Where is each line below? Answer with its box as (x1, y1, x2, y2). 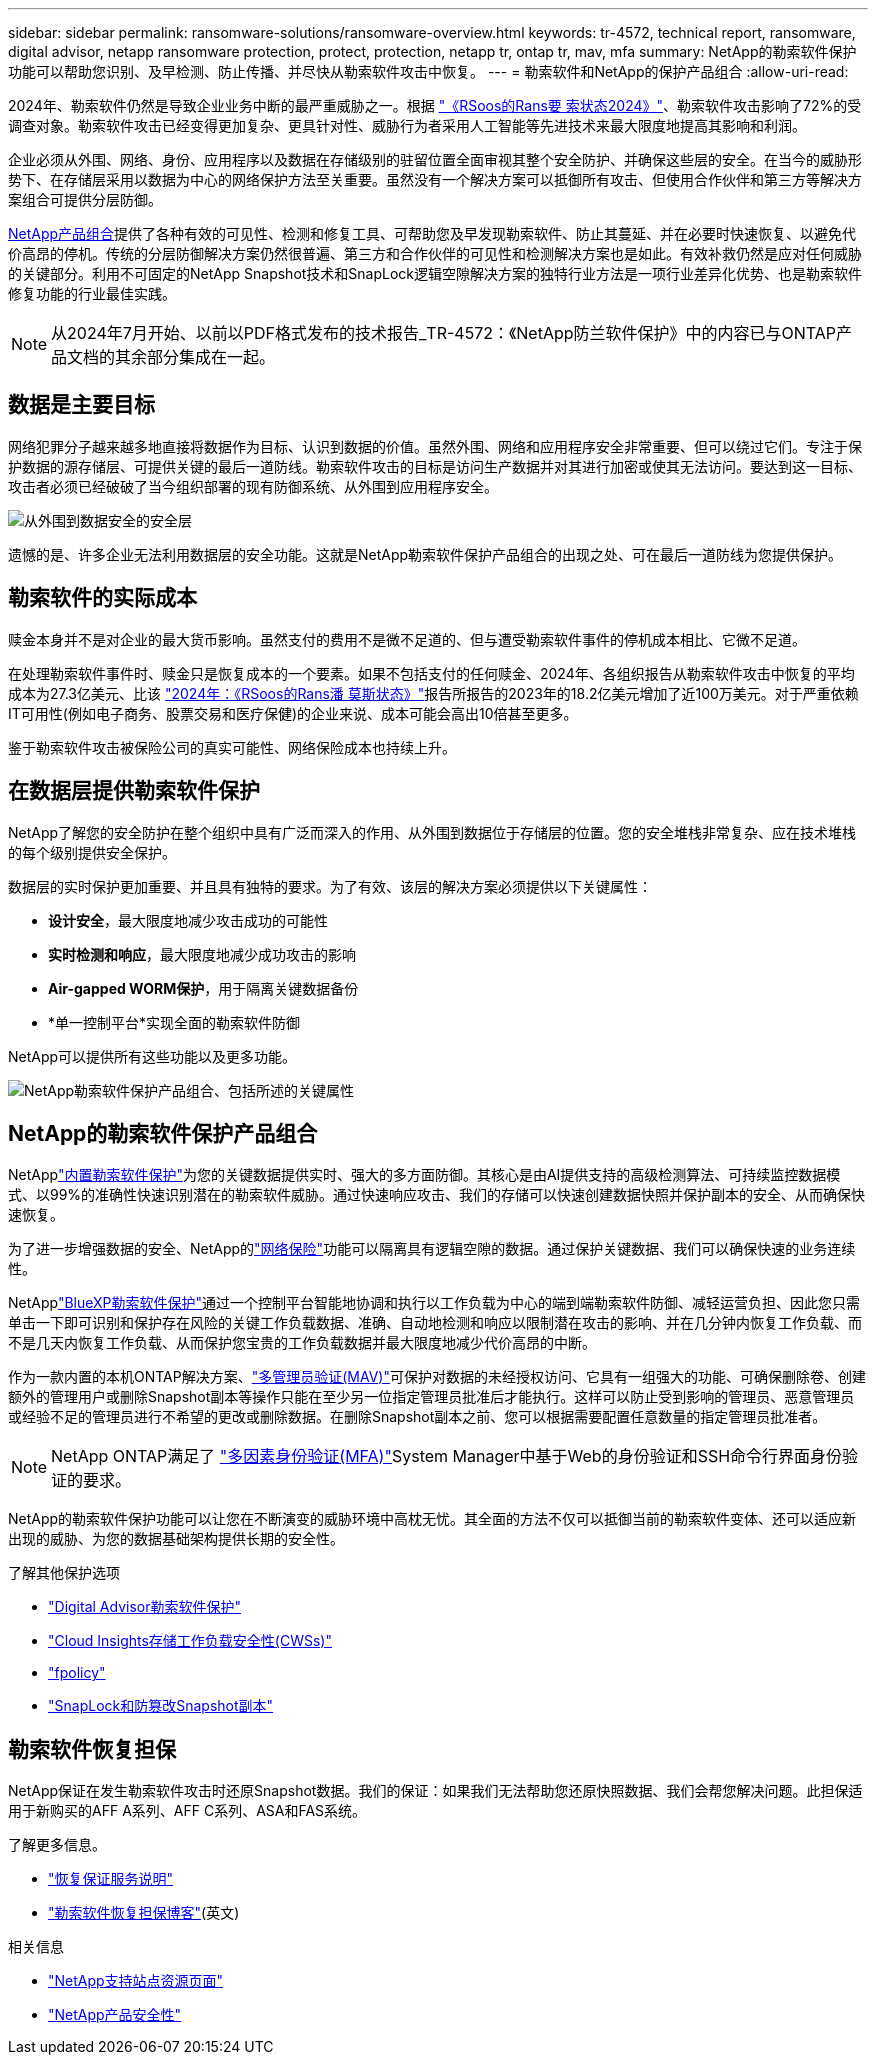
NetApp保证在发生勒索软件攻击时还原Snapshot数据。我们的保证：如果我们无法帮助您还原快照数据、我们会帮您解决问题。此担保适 (8, 1782, 863, 1800)
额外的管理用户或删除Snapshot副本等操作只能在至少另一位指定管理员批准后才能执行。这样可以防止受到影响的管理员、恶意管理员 (8, 1388, 855, 1406)
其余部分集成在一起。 (115, 347, 276, 367)
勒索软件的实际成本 (8, 585, 197, 611)
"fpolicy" (48, 1664, 106, 1682)
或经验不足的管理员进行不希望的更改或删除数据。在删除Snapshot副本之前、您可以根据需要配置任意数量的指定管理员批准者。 (8, 1408, 827, 1426)
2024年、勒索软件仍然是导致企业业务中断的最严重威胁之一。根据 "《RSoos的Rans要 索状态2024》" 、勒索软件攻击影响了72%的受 (8, 97, 862, 114)
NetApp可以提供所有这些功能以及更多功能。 (8, 1047, 297, 1065)
